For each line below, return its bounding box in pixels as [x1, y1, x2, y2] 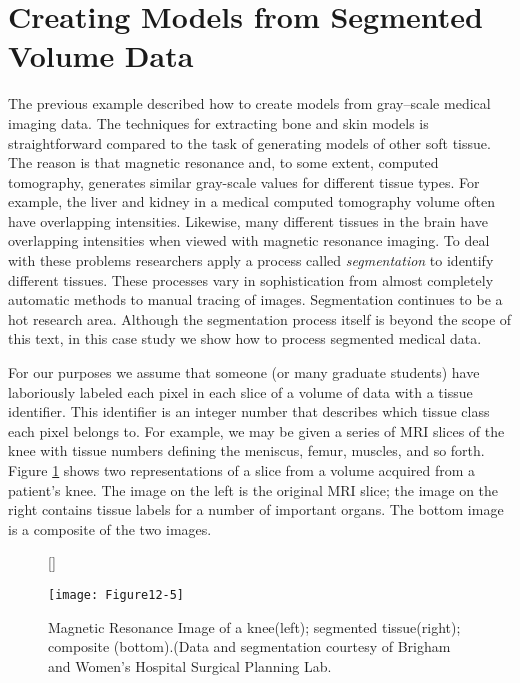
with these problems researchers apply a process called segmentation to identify [8, 250, 494, 271]
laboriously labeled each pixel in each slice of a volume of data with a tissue [8, 381, 473, 402]
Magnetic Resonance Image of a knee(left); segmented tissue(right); [48, 616, 461, 637]
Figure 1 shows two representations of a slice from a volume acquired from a [8, 460, 476, 480]
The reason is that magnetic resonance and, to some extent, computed [8, 152, 439, 173]
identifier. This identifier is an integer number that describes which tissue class [8, 401, 490, 422]
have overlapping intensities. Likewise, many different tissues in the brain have [8, 210, 488, 231]
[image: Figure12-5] [48, 587, 185, 602]
